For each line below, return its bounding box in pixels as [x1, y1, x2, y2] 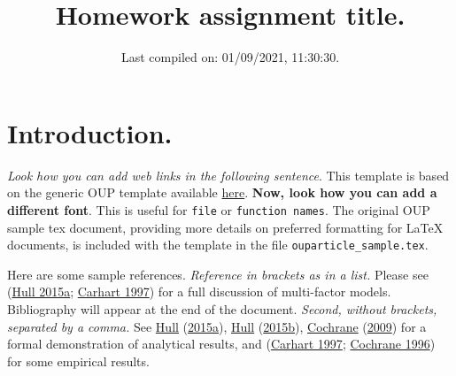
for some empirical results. [7, 351, 150, 370]
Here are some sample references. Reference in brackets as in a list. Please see [7, 265, 429, 283]
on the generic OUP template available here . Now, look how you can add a [7, 183, 437, 202]
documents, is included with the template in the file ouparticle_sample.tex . [7, 235, 429, 254]
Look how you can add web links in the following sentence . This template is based [7, 165, 450, 184]
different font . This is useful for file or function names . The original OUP [7, 200, 430, 219]
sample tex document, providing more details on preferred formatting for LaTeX [7, 218, 444, 236]
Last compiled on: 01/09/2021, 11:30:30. [120, 48, 340, 66]
